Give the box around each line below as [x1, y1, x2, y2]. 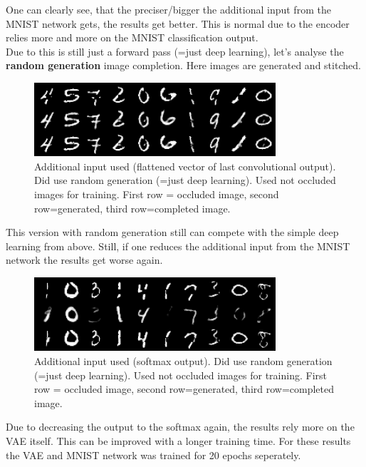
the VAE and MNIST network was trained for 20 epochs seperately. [6, 447, 301, 462]
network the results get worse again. [6, 252, 163, 267]
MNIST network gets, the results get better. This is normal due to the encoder [6, 16, 350, 31]
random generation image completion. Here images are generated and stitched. [6, 58, 361, 73]
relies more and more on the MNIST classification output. [6, 30, 258, 45]
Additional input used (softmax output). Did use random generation [34, 353, 333, 368]
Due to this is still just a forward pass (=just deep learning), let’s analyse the [6, 43, 344, 58]
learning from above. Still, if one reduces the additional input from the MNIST [6, 238, 350, 253]
